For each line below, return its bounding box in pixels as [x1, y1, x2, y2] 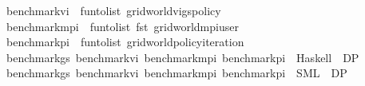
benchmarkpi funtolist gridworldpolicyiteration [6, 33, 244, 50]
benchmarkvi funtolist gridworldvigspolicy [6, 2, 221, 18]
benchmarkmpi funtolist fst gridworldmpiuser [6, 18, 239, 34]
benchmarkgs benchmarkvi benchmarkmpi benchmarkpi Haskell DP [6, 49, 359, 65]
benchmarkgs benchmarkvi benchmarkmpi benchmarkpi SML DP [6, 64, 347, 81]
